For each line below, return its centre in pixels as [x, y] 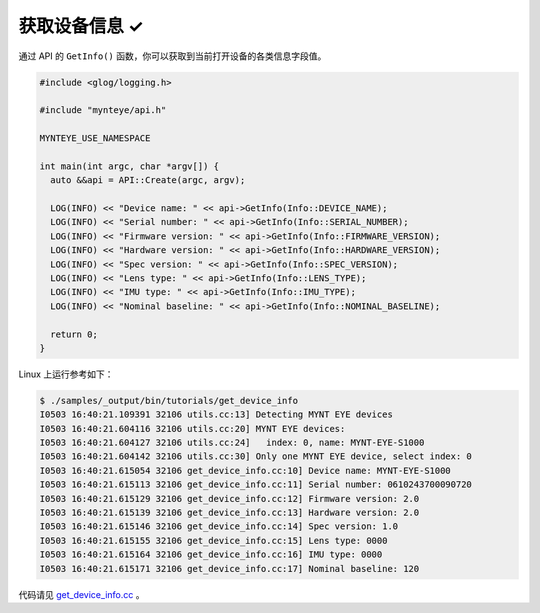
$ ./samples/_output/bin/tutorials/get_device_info [169, 400]
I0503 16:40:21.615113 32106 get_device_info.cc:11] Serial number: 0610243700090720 [255, 484]
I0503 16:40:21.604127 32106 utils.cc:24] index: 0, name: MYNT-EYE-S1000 [232, 443]
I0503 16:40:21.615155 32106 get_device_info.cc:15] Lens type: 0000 [213, 540]
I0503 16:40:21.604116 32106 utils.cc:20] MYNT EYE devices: [192, 428]
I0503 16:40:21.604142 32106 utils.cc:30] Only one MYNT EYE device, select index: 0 [255, 456]
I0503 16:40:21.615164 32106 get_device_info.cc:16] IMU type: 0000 [211, 554]
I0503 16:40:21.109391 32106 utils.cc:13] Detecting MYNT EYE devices [216, 414]
